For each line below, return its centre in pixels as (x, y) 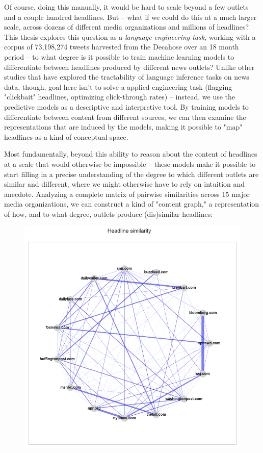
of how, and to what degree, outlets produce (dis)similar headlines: (109, 213)
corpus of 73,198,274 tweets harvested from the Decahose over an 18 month (122, 47)
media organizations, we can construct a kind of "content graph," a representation (132, 204)
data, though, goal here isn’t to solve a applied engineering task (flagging (118, 86)
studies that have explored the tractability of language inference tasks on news (127, 77)
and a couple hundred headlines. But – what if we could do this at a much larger (130, 17)
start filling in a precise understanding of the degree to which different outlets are (131, 174)
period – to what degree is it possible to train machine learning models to (119, 56)
